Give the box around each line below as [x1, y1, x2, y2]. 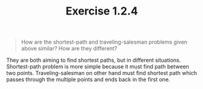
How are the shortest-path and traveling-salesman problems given [21, 38, 188, 46]
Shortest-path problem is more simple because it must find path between [6, 63, 190, 70]
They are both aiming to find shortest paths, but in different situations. [6, 56, 181, 64]
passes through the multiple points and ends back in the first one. [6, 76, 171, 83]
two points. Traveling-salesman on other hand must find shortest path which [6, 70, 198, 77]
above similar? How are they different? [21, 45, 118, 52]
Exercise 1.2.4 [65, 4, 138, 18]
